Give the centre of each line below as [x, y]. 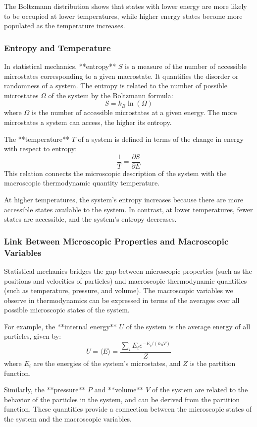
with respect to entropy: [41, 149]
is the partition [213, 363]
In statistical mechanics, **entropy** [60, 66]
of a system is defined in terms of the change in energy [161, 139]
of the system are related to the [200, 390]
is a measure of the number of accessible [186, 66]
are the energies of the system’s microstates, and [107, 363]
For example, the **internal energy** [60, 326]
